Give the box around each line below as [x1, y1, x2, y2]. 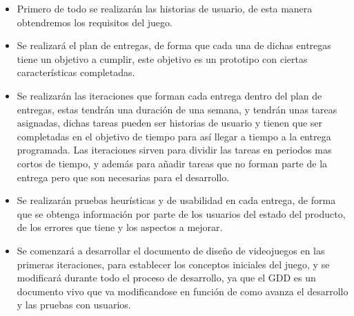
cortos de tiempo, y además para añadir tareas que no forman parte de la [17, 156, 328, 170]
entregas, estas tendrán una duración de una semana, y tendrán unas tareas [17, 102, 337, 116]
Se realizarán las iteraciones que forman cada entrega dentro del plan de [17, 88, 322, 102]
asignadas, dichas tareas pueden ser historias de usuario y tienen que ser [17, 115, 323, 130]
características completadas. [17, 65, 135, 80]
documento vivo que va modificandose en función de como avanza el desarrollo [17, 284, 348, 298]
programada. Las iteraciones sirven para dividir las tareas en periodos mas [17, 142, 332, 157]
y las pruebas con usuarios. [17, 297, 131, 312]
